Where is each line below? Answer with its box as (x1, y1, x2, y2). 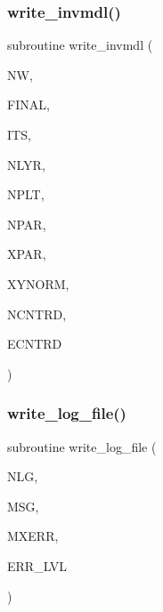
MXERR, (7, 527, 59, 545)
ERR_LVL (7, 556, 68, 575)
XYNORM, (7, 274, 69, 293)
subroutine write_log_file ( (7, 437, 157, 455)
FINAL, (7, 95, 50, 114)
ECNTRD (7, 334, 62, 353)
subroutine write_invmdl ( (7, 36, 153, 54)
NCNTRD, (7, 304, 67, 323)
